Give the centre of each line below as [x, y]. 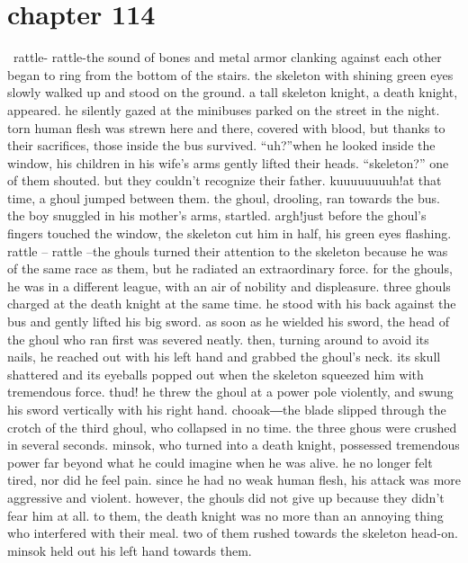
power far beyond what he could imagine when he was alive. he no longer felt [220, 462]
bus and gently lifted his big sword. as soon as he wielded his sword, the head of [229, 322]
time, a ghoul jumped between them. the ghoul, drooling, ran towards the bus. [224, 197]
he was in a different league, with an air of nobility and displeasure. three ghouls [229, 286]
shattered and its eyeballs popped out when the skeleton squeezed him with [216, 374]
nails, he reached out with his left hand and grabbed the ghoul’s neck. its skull [224, 357]
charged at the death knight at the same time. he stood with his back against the [232, 304]
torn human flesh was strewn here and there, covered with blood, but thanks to [226, 127]
